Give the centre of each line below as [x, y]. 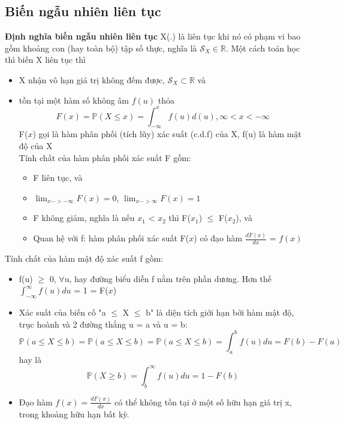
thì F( [179, 218]
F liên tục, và [58, 178]
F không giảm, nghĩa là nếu [84, 218]
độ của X [36, 146]
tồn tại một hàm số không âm [74, 100]
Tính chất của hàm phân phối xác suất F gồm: [105, 157]
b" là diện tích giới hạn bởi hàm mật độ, [220, 312]
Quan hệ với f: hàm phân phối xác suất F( [111, 238]
